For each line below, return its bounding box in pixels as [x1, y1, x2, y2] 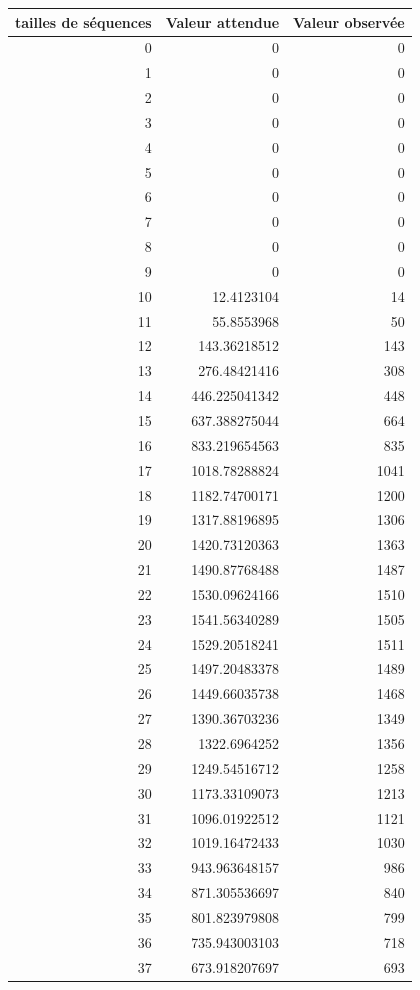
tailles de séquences [15, 11, 152, 32]
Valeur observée [293, 11, 405, 32]
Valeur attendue [165, 11, 280, 32]
